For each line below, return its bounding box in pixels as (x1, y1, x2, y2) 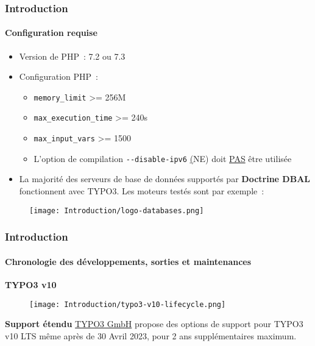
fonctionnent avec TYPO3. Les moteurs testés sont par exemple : (19, 185, 264, 197)
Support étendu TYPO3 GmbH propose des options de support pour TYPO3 (5, 317, 303, 330)
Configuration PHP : (19, 70, 98, 83)
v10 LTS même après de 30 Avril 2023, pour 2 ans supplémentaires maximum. (5, 329, 297, 342)
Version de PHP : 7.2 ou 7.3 (19, 49, 126, 62)
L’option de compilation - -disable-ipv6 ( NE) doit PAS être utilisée (34, 152, 292, 164)
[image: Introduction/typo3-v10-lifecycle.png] (29, 300, 226, 309)
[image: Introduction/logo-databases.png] (29, 206, 204, 215)
